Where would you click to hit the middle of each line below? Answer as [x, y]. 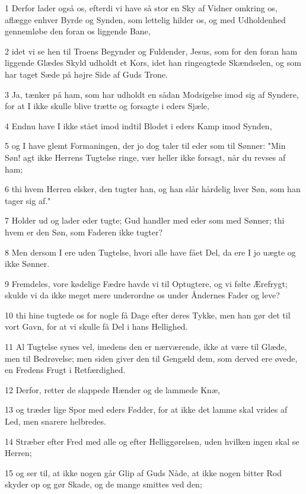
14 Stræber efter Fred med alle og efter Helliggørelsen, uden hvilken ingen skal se [152, 441]
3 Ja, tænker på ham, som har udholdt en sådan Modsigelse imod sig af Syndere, [152, 94]
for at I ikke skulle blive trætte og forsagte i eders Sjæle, [107, 106]
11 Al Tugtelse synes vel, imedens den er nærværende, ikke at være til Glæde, [146, 347]
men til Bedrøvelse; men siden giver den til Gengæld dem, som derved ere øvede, [151, 358]
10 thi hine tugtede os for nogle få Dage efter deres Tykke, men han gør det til [148, 315]
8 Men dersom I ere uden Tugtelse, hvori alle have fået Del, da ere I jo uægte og [150, 252]
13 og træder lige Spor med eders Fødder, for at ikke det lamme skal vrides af [146, 409]
